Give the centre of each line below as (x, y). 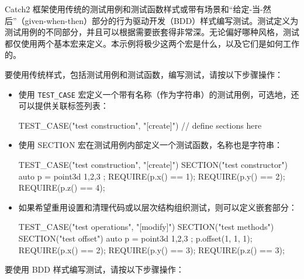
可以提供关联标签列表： (63, 106)
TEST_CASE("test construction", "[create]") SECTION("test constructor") (153, 164)
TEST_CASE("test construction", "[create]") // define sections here (140, 125)
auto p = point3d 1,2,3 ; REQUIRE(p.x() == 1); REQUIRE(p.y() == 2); (152, 176)
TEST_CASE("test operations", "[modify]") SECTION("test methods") (146, 227)
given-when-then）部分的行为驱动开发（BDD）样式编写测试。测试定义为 (162, 20)
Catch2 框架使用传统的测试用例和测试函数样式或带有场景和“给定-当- (134, 9)
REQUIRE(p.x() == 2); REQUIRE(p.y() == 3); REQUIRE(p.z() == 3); (151, 249)
